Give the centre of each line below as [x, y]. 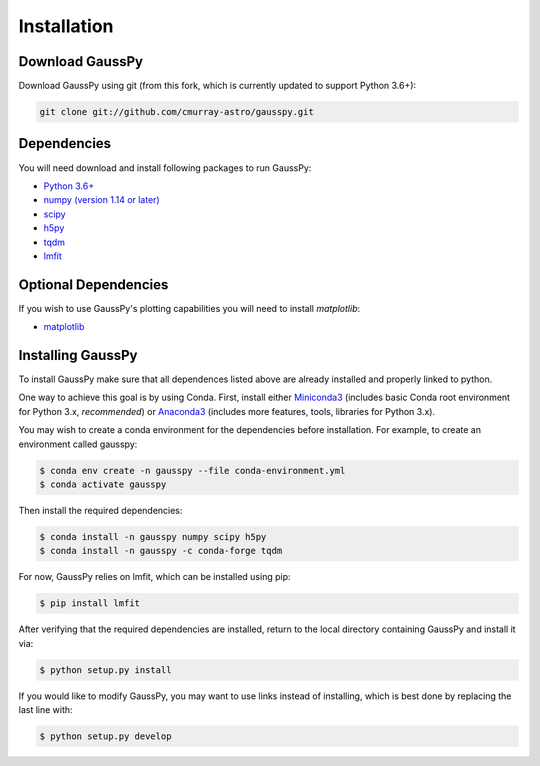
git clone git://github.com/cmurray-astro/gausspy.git [176, 112]
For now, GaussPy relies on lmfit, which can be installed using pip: [154, 577]
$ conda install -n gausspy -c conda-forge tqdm [161, 551]
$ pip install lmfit [89, 603]
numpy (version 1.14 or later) [101, 200]
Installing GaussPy [78, 355]
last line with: [46, 710]
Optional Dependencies [93, 284]
